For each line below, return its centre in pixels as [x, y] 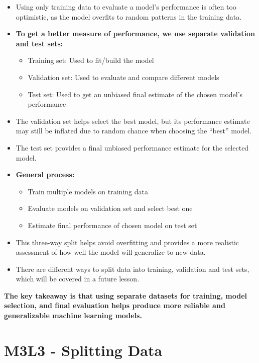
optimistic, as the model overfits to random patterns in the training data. [129, 16]
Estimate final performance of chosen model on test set [112, 225]
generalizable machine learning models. [73, 315]
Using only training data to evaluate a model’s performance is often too [126, 7]
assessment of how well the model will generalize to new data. [111, 252]
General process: [45, 174]
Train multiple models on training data [88, 191]
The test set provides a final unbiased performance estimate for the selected [132, 147]
